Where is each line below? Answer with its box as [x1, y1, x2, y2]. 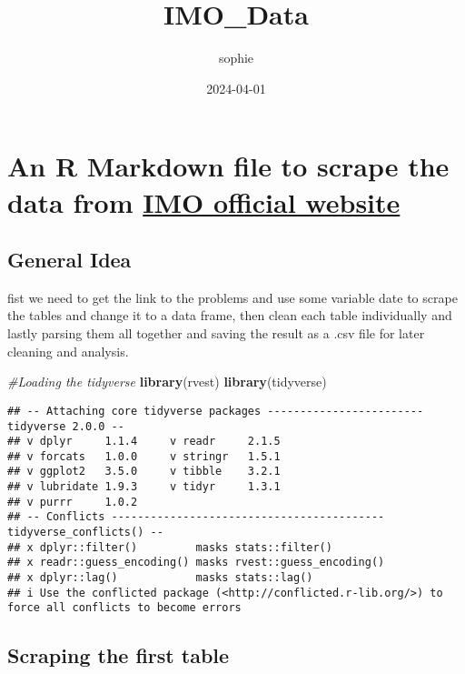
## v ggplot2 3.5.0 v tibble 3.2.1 [7, 465, 281, 478]
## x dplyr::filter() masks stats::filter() [7, 540, 332, 554]
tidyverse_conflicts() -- [7, 526, 163, 539]
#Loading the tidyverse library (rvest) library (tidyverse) [7, 372, 327, 391]
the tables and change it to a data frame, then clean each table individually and [7, 306, 452, 325]
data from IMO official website [7, 183, 401, 220]
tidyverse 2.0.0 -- [7, 419, 124, 433]
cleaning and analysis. [7, 341, 129, 360]
